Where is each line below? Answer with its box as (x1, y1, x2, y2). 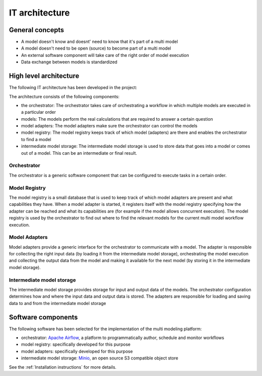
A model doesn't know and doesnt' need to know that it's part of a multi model (21, 39, 178, 45)
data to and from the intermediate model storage (9, 300, 106, 306)
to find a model (21, 136, 51, 142)
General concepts (9, 26, 64, 34)
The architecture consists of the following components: (9, 93, 120, 99)
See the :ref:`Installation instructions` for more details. (9, 364, 116, 370)
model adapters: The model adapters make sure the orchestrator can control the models (21, 123, 197, 129)
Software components (9, 313, 78, 321)
